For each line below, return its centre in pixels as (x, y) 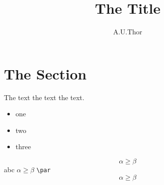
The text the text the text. (44, 97)
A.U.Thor (128, 32)
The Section (45, 73)
